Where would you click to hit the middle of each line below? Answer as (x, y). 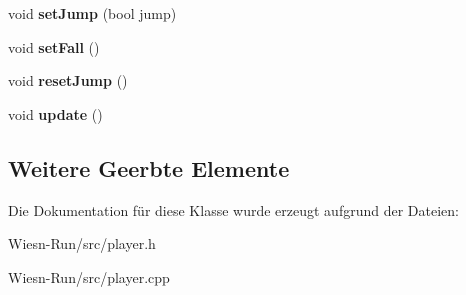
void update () (55, 113)
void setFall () (54, 46)
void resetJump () (68, 80)
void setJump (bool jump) (92, 13)
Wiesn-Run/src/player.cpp (89, 276)
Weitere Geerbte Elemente (149, 167)
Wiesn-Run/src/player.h (82, 243)
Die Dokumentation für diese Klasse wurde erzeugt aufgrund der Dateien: (233, 209)
